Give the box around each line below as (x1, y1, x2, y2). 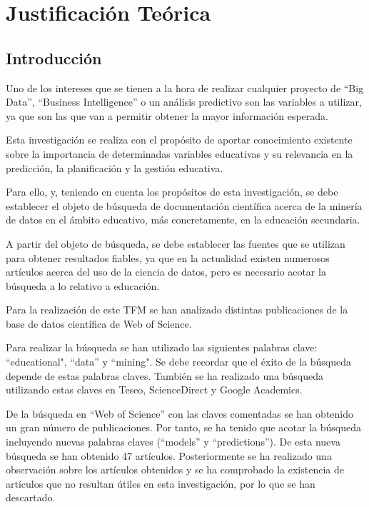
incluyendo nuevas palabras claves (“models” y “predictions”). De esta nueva (6, 434, 340, 449)
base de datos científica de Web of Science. (6, 316, 192, 331)
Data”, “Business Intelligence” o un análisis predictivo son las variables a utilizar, (6, 94, 362, 109)
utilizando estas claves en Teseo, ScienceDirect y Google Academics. (6, 382, 303, 397)
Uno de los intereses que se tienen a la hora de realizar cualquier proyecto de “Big (6, 80, 364, 95)
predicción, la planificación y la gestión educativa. (6, 160, 223, 175)
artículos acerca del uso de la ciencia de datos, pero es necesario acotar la (6, 264, 326, 279)
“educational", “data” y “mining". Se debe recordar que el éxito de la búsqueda (6, 354, 351, 369)
